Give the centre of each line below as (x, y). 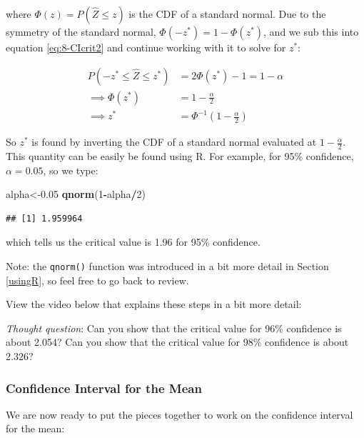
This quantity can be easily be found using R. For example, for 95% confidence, (180, 156)
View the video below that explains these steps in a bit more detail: (154, 304)
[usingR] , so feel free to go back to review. (97, 280)
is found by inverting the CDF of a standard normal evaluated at (174, 142)
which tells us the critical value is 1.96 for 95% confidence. (133, 242)
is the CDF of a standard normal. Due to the (227, 14)
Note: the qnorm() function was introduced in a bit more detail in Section (167, 265)
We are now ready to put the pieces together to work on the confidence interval (180, 414)
